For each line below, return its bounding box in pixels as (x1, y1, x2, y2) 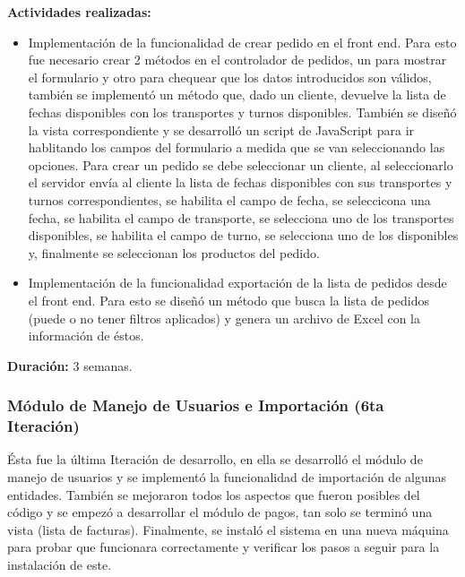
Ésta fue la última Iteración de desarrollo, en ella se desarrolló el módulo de (7, 450, 423, 469)
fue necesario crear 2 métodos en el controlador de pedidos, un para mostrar (28, 50, 447, 69)
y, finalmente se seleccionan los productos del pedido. (28, 243, 320, 262)
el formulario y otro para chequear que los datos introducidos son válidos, (28, 67, 432, 86)
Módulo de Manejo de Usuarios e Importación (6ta (7, 394, 384, 417)
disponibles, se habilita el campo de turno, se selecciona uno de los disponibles (28, 226, 459, 245)
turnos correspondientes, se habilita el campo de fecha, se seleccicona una (28, 190, 431, 209)
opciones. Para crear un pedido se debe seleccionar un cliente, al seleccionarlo (28, 155, 453, 174)
